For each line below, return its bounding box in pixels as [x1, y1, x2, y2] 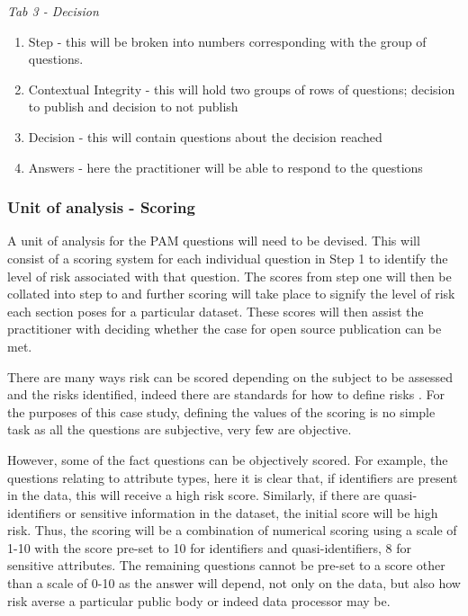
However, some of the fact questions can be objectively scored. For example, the [7, 450, 448, 469]
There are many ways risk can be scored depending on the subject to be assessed [7, 367, 453, 386]
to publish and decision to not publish [28, 97, 238, 116]
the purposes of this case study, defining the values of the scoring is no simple [7, 402, 436, 421]
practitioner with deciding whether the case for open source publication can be [7, 319, 442, 338]
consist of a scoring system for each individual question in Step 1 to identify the [7, 248, 448, 267]
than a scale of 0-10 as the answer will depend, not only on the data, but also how [7, 574, 461, 593]
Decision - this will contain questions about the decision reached [28, 127, 382, 146]
